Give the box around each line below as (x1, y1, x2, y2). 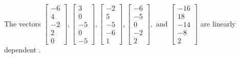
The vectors (4, 18, 41, 28)
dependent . (4, 44, 41, 55)
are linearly (200, 18, 236, 28)
